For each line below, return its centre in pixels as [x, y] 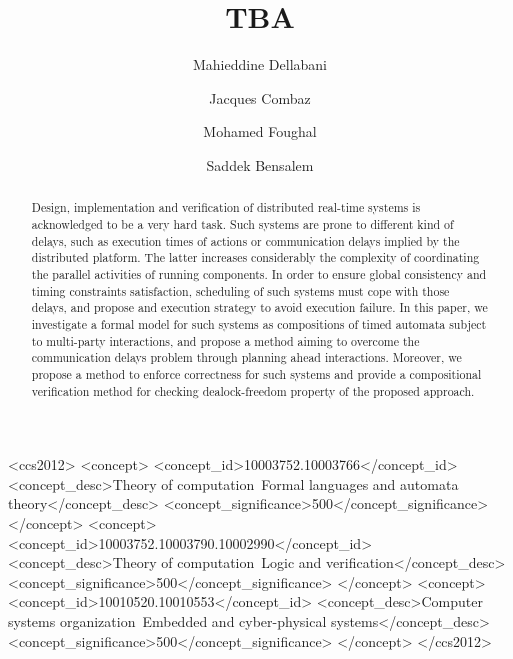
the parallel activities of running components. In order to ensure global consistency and [259, 273]
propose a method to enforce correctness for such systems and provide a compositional [256, 373]
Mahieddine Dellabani [259, 64]
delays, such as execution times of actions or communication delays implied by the [245, 240]
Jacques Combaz [260, 97]
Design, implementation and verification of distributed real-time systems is [226, 207]
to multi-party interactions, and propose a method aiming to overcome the [225, 340]
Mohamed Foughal [260, 131]
